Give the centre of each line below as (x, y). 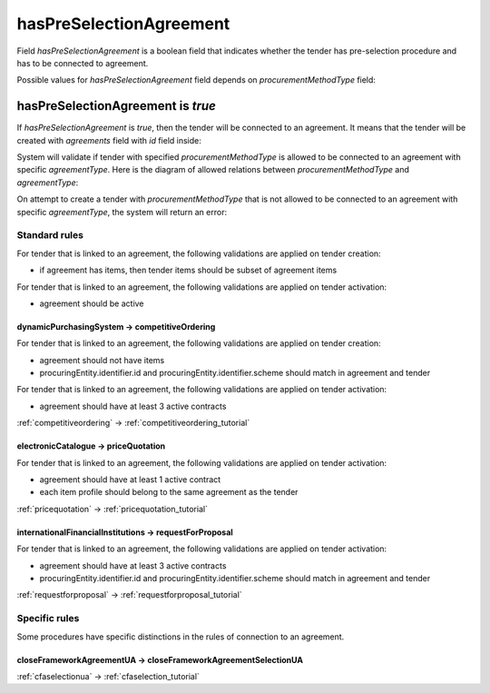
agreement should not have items (102, 360)
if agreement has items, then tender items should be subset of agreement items (188, 270)
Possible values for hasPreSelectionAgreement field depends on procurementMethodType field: (196, 80)
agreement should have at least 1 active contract (130, 480)
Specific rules (48, 619)
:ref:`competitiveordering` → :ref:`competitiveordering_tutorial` (133, 423)
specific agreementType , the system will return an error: (122, 212)
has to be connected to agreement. (83, 63)
